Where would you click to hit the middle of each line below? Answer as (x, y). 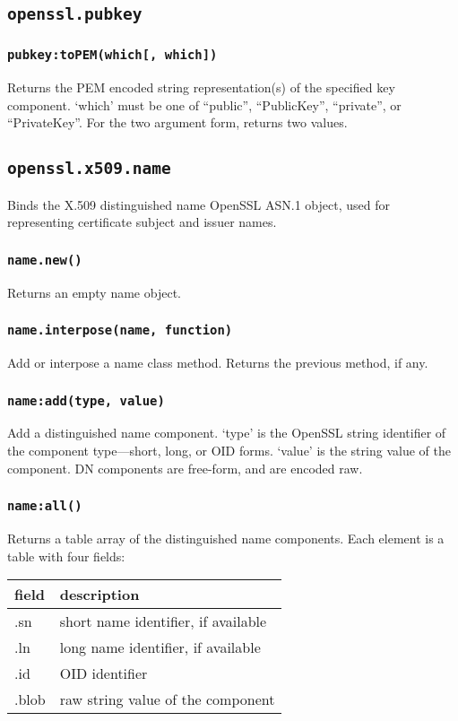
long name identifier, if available (160, 647)
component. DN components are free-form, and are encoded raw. (185, 468)
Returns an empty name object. (94, 292)
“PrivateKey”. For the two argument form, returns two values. (177, 122)
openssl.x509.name (89, 169)
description (99, 595)
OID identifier (104, 673)
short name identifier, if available (163, 621)
